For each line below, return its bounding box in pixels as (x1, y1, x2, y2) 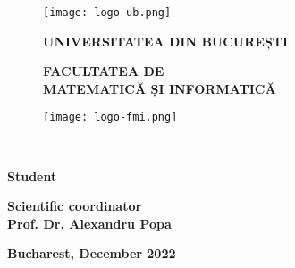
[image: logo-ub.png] (43, 6, 172, 19)
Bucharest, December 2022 (7, 244, 176, 263)
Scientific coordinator (7, 197, 142, 215)
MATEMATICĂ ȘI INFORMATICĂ (43, 79, 276, 97)
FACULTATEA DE (43, 62, 164, 80)
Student (7, 166, 57, 185)
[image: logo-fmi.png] (43, 111, 178, 124)
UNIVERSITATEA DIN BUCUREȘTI (43, 31, 289, 50)
